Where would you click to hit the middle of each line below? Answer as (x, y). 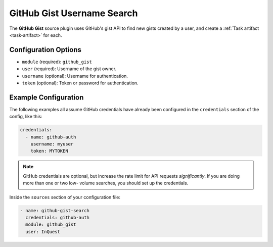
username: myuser (52, 144)
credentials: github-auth (57, 217)
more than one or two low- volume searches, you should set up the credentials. (106, 183)
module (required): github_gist (57, 62)
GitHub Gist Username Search (74, 13)
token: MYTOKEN (49, 151)
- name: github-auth (51, 137)
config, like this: (26, 117)
